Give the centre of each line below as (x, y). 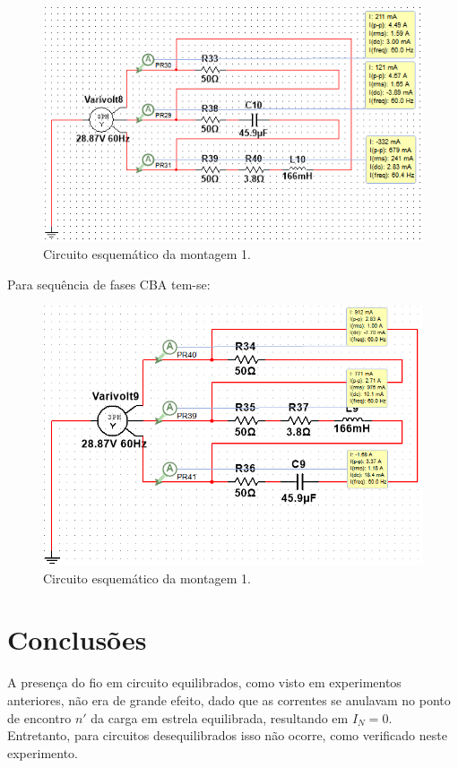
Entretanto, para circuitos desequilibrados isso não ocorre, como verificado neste (227, 735)
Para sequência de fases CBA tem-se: (109, 284)
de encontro (39, 717)
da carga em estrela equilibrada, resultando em (220, 717)
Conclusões (77, 639)
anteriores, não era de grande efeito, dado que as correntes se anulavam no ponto (229, 700)
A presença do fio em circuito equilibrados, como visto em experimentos (204, 682)
